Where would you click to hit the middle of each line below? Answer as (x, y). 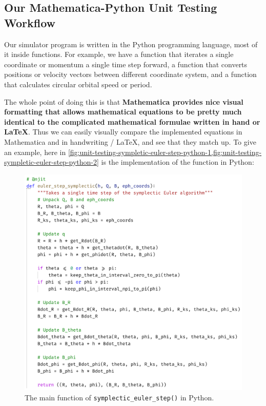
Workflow (30, 22)
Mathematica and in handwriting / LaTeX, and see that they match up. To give (130, 141)
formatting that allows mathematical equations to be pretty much (123, 112)
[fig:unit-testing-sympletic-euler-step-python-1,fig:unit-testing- (165, 152)
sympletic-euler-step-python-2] (52, 162)
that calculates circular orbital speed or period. (78, 84)
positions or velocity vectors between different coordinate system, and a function (130, 74)
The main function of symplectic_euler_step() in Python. (119, 397)
